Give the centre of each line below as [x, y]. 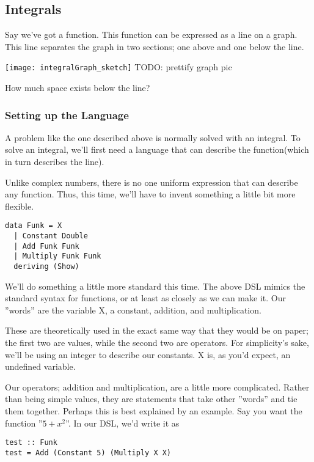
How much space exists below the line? [78, 88]
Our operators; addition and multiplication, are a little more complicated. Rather [157, 387]
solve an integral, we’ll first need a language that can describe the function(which [157, 149]
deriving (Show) [46, 267]
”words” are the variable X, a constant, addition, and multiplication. [133, 310]
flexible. [20, 206]
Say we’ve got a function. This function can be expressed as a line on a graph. [151, 35]
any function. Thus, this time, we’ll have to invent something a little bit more [150, 194]
